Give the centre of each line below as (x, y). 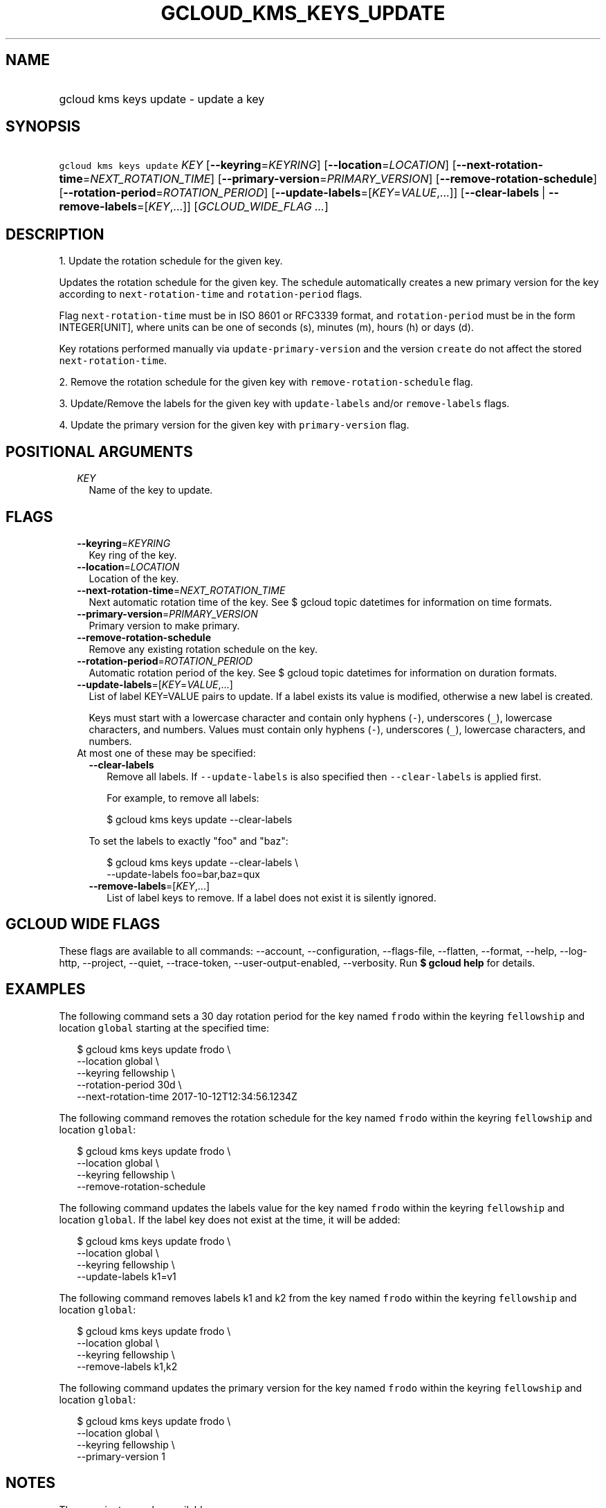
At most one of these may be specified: (166, 753)
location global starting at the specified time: (164, 1027)
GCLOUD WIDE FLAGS (83, 924)
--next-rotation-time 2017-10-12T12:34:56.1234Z (187, 1096)
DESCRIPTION (55, 234)
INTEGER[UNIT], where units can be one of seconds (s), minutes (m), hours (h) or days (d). (266, 327)
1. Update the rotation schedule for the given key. (171, 261)
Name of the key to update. (151, 490)
